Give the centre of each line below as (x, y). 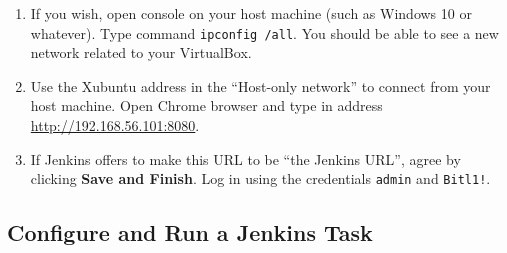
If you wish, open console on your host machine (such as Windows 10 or (251, 13)
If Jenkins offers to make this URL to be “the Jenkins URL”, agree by (245, 158)
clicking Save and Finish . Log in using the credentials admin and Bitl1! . (260, 178)
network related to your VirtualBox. (141, 52)
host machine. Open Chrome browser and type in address (206, 105)
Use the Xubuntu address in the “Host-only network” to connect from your (260, 85)
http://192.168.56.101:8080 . (115, 125)
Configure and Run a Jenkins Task (190, 232)
